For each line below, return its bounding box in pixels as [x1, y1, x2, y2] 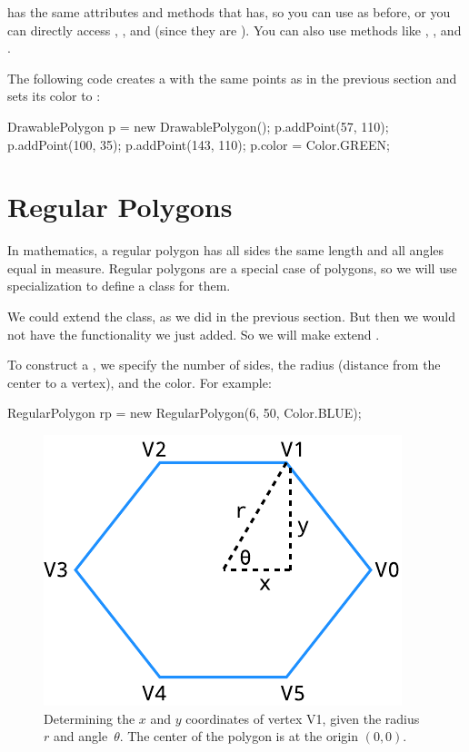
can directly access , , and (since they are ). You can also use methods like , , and [7, 20, 462, 39]
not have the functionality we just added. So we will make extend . [7, 324, 380, 343]
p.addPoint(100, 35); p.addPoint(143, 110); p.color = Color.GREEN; [7, 134, 390, 153]
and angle [53, 727, 108, 746]
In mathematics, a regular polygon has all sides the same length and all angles [7, 241, 444, 260]
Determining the [44, 708, 135, 727]
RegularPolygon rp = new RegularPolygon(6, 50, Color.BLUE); [7, 403, 362, 422]
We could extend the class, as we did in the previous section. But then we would [7, 307, 455, 326]
